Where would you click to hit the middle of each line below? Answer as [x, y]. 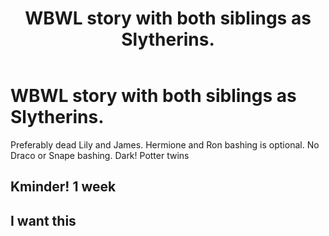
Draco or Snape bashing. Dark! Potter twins [100, 155]
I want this [43, 220]
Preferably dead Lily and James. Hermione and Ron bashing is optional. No [165, 144]
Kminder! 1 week [63, 187]
